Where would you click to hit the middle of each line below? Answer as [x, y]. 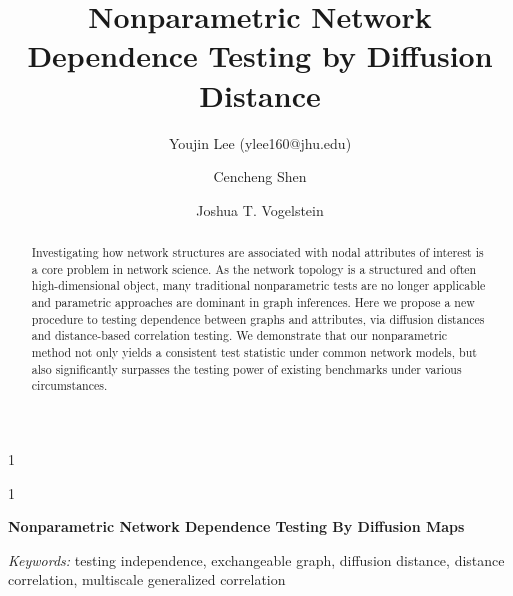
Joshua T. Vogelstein [260, 209]
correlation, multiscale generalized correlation [147, 579]
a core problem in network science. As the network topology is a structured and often [254, 268]
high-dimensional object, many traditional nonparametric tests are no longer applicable [258, 285]
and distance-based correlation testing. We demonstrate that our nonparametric [239, 335]
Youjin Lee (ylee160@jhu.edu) [260, 142]
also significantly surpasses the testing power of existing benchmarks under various [246, 368]
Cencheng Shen [260, 176]
